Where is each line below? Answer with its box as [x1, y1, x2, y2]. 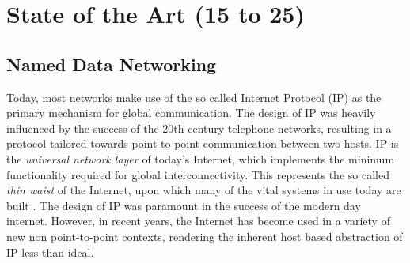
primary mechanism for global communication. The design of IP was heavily [6, 104, 376, 121]
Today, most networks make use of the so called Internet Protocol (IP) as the [6, 88, 382, 105]
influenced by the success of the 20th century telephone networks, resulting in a [6, 119, 392, 136]
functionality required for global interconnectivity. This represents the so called [6, 166, 389, 182]
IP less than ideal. [6, 243, 94, 260]
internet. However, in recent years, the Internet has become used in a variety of [6, 212, 390, 229]
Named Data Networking [6, 51, 217, 76]
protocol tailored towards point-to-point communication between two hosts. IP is [6, 135, 399, 152]
